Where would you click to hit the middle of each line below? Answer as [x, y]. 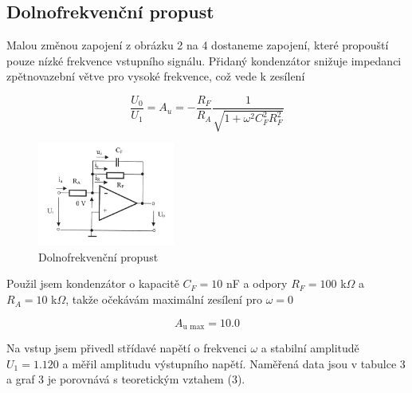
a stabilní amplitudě [310, 348]
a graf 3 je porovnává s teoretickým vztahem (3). [126, 379]
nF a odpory [257, 283]
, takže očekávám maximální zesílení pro [164, 299]
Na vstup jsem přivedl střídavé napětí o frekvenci [127, 348]
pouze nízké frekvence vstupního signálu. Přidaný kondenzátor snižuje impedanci [204, 60]
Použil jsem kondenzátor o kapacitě [93, 283]
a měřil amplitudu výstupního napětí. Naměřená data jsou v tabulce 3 [234, 363]
